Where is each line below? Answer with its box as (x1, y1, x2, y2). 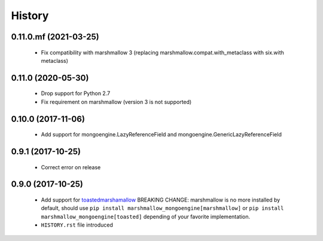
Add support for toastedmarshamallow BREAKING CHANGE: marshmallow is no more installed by (41, 196, 281, 203)
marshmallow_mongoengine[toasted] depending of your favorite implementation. (41, 213, 251, 220)
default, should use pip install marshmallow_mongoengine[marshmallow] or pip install (41, 205, 284, 212)
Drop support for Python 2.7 (41, 90, 111, 97)
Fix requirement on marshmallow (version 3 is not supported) (41, 98, 192, 105)
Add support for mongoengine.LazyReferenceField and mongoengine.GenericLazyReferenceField (41, 131, 282, 138)
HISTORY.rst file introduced (41, 221, 113, 228)
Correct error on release (41, 163, 101, 170)
